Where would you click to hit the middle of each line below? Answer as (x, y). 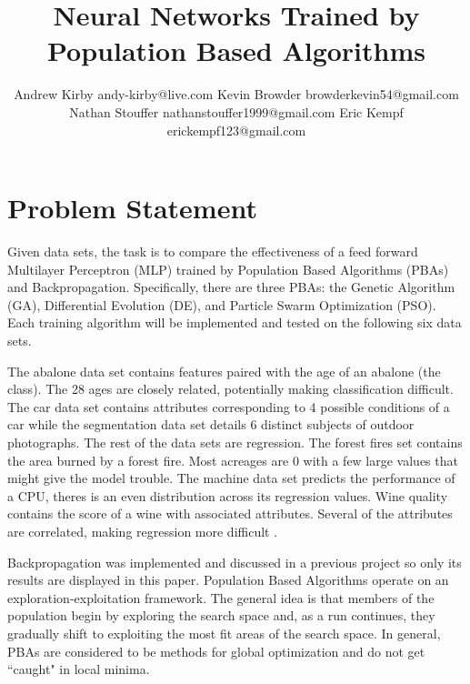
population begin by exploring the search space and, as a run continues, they (221, 615)
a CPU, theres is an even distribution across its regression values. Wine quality (228, 495)
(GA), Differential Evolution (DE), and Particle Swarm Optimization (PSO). (222, 304)
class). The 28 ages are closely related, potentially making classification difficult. (230, 389)
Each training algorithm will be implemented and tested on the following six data (235, 322)
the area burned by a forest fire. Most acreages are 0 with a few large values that (233, 460)
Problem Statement (132, 208)
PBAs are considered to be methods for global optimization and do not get (216, 651)
